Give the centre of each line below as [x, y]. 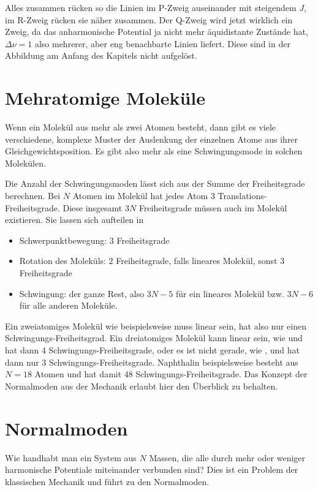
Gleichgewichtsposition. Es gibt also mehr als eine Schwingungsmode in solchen [154, 151]
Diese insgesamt [93, 207]
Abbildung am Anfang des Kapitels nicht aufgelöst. [101, 55]
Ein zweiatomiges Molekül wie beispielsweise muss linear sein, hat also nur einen [156, 326]
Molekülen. [25, 163]
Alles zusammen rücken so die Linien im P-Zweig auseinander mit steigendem [151, 7]
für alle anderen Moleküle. [68, 305]
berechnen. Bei [33, 196]
